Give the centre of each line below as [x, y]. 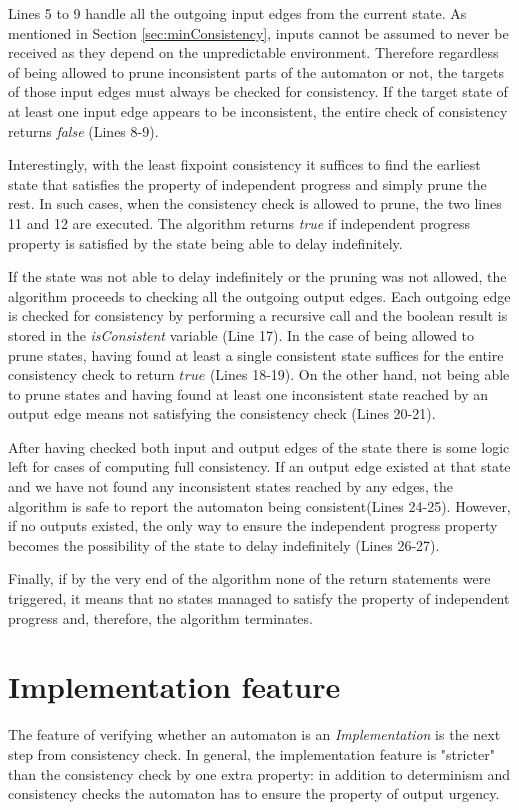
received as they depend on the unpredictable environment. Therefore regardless [253, 52]
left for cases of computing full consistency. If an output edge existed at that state [259, 466]
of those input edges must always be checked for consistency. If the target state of [258, 91]
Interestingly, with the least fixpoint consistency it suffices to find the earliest [244, 164]
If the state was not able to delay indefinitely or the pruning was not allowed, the [257, 276]
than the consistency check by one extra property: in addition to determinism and [259, 773]
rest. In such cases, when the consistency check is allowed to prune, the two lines [255, 203]
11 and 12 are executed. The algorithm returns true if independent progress [239, 222]
